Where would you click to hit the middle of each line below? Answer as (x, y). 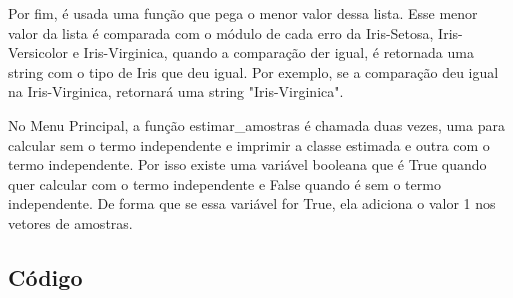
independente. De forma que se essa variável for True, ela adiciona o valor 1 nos (252, 203)
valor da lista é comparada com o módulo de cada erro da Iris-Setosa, (221, 32)
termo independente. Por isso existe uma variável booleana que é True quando (247, 164)
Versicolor (38, 52)
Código (45, 276)
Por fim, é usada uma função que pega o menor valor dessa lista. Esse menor (243, 13)
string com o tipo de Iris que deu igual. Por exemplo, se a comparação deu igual (253, 71)
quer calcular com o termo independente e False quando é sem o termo (224, 183)
